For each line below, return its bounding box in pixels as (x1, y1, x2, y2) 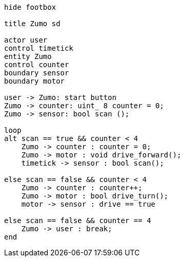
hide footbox (4, 3, 56, 11)
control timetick (4, 44, 73, 52)
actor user (4, 36, 48, 44)
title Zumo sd (4, 19, 60, 28)
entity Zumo (4, 52, 52, 61)
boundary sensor (4, 69, 69, 77)
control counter (4, 61, 69, 69)
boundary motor (4, 77, 65, 85)
